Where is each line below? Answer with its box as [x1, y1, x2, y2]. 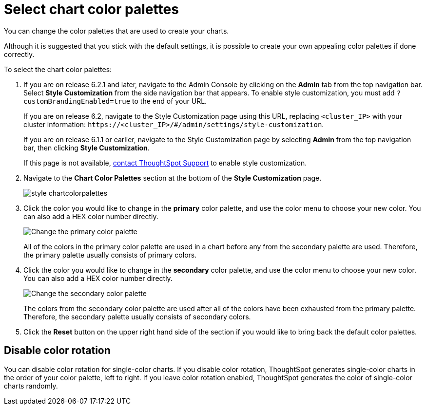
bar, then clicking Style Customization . [23, 143, 150, 152]
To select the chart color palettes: [4, 65, 112, 74]
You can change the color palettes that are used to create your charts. [4, 26, 229, 35]
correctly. [4, 50, 35, 58]
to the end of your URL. [132, 96, 207, 105]
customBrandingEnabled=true [23, 97, 131, 105]
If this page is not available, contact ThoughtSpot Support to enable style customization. [23, 158, 307, 167]
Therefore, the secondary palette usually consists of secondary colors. [23, 312, 251, 321]
